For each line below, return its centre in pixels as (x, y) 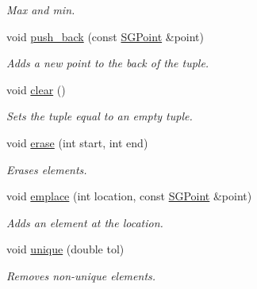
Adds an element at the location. (85, 222)
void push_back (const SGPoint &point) (105, 36)
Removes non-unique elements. (81, 275)
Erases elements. (47, 169)
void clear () (36, 89)
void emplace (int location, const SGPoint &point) (129, 196)
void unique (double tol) (65, 249)
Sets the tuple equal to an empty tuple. (100, 116)
